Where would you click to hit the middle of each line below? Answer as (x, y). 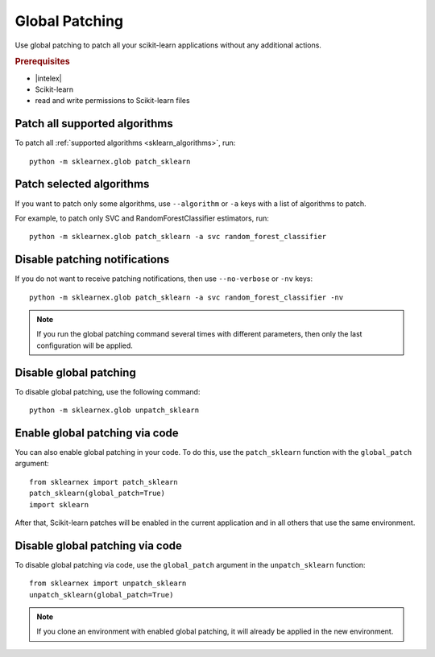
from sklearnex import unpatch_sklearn (108, 583)
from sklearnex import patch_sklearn (104, 482)
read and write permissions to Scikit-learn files (112, 101)
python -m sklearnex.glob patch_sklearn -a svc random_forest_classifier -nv (186, 297)
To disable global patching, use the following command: (108, 391)
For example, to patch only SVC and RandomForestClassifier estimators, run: (142, 218)
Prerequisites (42, 62)
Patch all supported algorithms (94, 124)
